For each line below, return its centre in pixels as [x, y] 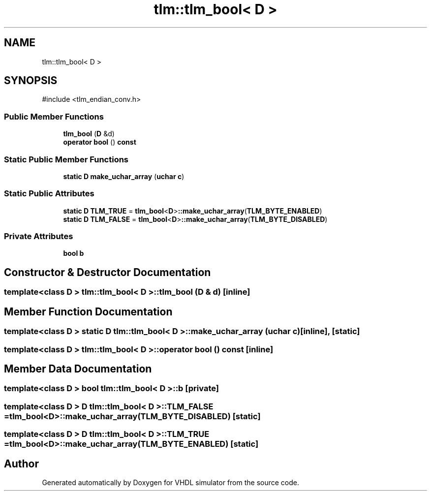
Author [21, 464]
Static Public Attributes [49, 194]
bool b [74, 253]
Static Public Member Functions [66, 159]
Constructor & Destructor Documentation [108, 272]
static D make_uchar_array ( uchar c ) [124, 176]
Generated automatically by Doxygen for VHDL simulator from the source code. [171, 482]
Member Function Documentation [88, 311]
